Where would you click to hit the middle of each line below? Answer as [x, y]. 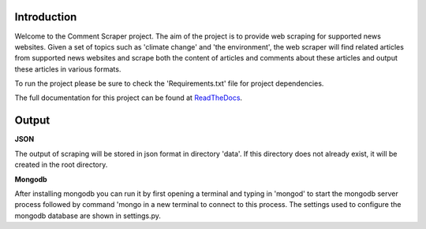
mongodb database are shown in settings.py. [88, 216]
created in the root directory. [61, 164]
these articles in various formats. [68, 69]
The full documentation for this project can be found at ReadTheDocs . [129, 98]
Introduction [46, 17]
